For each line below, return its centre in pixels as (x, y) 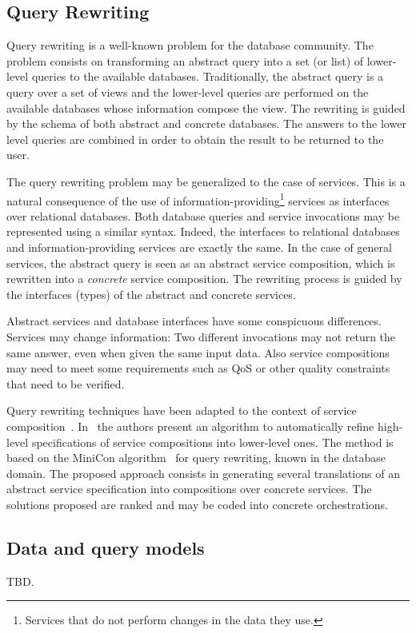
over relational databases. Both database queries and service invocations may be (203, 215)
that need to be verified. (66, 383)
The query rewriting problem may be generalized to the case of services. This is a (206, 181)
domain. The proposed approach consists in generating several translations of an (203, 473)
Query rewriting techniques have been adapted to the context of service (182, 410)
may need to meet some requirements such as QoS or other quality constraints (198, 368)
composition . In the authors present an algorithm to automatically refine (190, 426)
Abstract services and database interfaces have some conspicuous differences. (194, 321)
